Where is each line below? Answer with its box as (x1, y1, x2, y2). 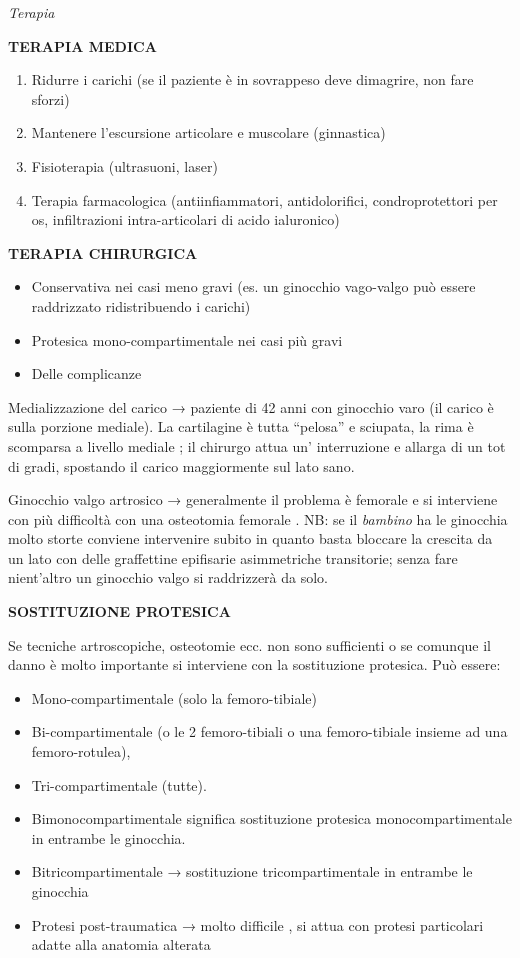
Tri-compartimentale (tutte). (31, 774, 207, 795)
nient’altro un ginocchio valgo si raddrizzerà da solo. (8, 567, 328, 588)
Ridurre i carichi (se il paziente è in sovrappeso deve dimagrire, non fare (31, 69, 474, 90)
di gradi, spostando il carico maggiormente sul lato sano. (8, 455, 355, 476)
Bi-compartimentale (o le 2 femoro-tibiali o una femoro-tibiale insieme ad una (31, 721, 508, 742)
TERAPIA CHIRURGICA (8, 242, 198, 263)
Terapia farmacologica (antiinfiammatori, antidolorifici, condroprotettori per (31, 189, 498, 210)
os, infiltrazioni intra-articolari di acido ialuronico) (31, 209, 340, 230)
